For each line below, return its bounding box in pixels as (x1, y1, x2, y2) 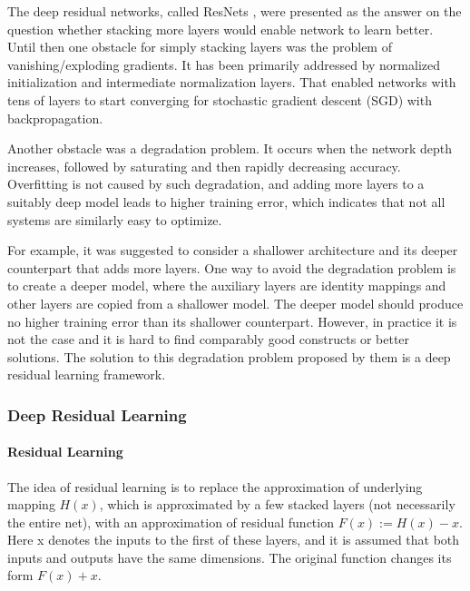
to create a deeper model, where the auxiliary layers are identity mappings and (7, 276, 446, 295)
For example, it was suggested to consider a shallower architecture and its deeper (7, 241, 458, 260)
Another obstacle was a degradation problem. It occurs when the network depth (7, 139, 453, 158)
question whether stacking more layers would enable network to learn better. (7, 19, 434, 38)
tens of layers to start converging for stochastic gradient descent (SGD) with (7, 90, 432, 109)
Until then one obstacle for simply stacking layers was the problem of (7, 37, 392, 56)
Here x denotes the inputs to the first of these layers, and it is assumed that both (7, 530, 460, 549)
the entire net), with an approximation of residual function (7, 512, 334, 531)
